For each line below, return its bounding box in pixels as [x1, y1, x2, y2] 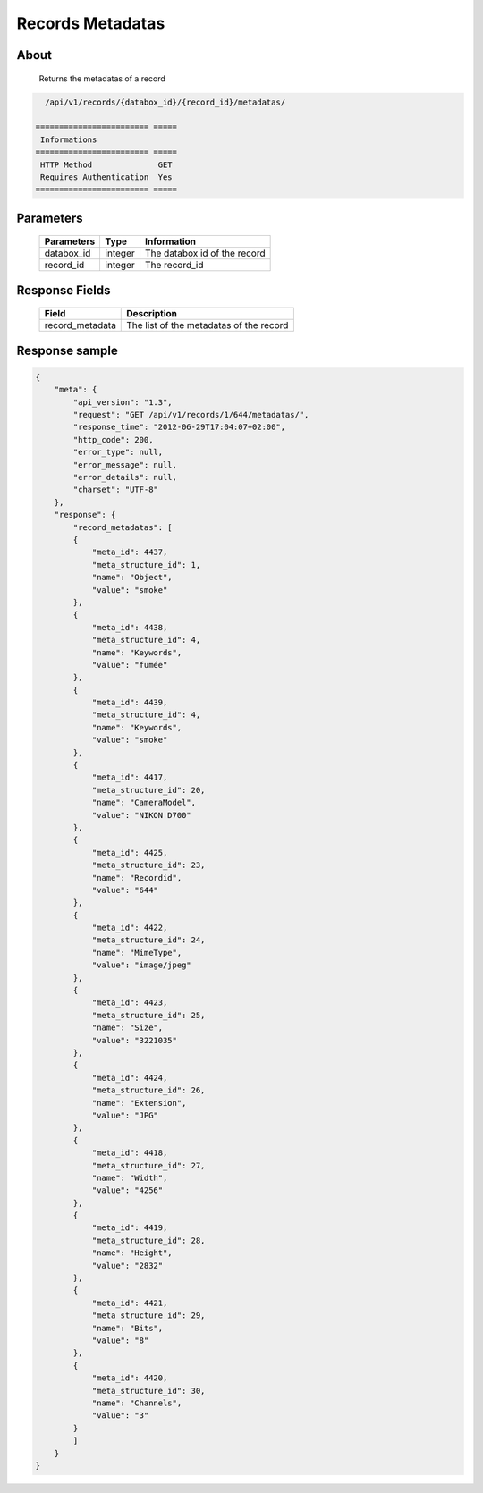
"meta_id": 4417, [91, 772, 168, 782]
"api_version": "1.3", [72, 397, 174, 407]
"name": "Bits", [91, 1323, 164, 1333]
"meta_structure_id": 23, [91, 860, 206, 871]
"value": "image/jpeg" [91, 960, 191, 970]
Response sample [16, 342, 118, 358]
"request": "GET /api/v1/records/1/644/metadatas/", [72, 409, 309, 420]
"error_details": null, [72, 472, 178, 483]
